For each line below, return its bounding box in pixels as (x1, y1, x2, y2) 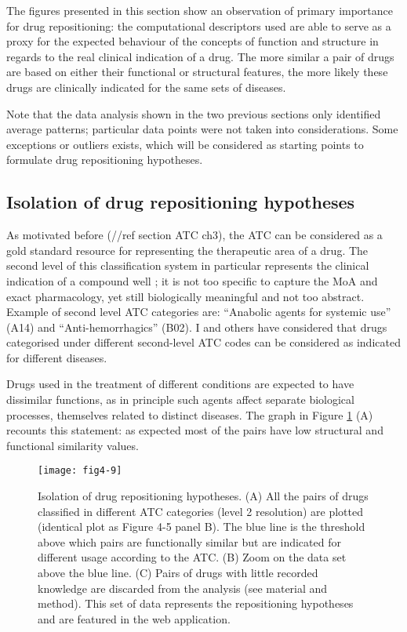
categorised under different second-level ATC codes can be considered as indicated (6, 334, 401, 351)
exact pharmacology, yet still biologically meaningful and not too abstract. (6, 288, 365, 304)
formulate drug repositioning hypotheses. (6, 151, 203, 168)
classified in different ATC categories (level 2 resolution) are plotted (38, 503, 363, 519)
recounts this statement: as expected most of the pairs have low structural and (6, 422, 383, 438)
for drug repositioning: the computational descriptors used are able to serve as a (6, 17, 391, 34)
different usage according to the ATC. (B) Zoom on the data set (38, 549, 347, 565)
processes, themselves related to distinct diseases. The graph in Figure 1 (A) (6, 406, 373, 423)
